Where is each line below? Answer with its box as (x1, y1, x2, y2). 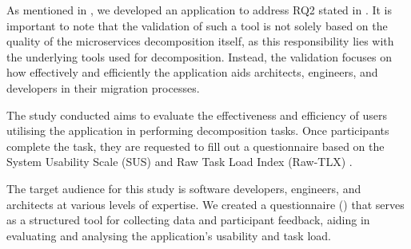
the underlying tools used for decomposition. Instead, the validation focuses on (6, 48, 393, 65)
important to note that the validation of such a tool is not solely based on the (6, 17, 388, 34)
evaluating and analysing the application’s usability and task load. (6, 227, 331, 243)
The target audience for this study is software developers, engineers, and (6, 180, 361, 196)
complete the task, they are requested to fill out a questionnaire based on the (6, 137, 385, 154)
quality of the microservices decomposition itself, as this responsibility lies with (6, 33, 394, 49)
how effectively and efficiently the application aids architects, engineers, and (6, 64, 378, 81)
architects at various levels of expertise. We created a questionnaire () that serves (6, 196, 405, 212)
